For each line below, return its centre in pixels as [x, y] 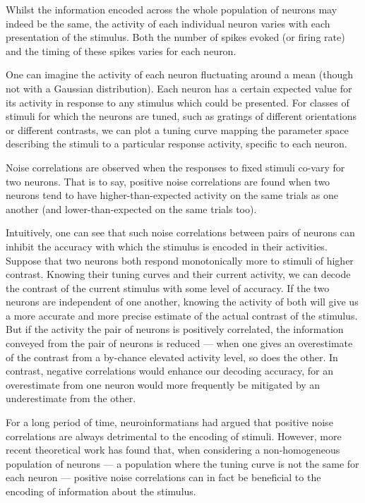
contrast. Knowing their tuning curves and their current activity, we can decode [178, 274]
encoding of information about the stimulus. [101, 491]
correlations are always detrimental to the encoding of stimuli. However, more [174, 436]
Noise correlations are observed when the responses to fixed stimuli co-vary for [175, 167]
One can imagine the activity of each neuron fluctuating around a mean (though [180, 74]
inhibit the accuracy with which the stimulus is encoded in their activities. [167, 246]
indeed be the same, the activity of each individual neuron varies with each [168, 23]
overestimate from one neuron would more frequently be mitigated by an [163, 384]
